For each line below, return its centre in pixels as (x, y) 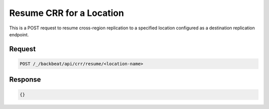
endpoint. (19, 34)
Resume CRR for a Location (67, 13)
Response (25, 80)
